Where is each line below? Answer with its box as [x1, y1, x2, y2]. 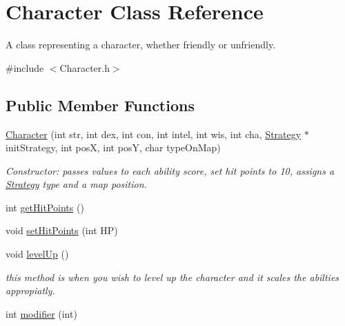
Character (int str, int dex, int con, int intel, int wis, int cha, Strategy [6, 126, 302, 141]
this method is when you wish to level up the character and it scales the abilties [6, 269, 339, 284]
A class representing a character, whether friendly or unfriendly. [6, 37, 276, 52]
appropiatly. [6, 283, 55, 298]
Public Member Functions [6, 94, 195, 115]
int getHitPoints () [6, 200, 84, 214]
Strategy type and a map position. [6, 177, 147, 191]
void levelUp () [6, 247, 69, 261]
